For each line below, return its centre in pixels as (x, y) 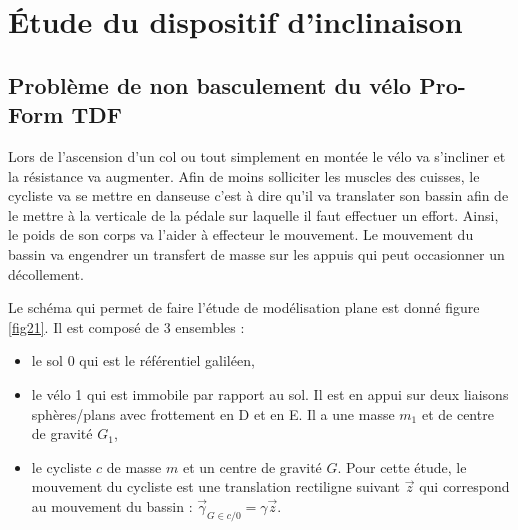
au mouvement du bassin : (112, 505)
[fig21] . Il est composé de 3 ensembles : (126, 326)
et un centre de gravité (252, 466)
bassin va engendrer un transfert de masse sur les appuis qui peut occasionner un (256, 253)
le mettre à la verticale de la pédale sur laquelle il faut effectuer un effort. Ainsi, (253, 214)
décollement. (46, 273)
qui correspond (464, 486)
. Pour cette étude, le (402, 466)
